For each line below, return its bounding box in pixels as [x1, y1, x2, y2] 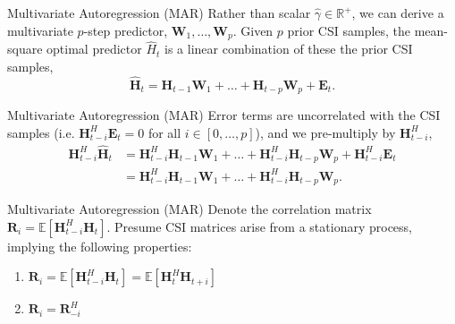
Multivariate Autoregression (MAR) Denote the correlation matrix [7, 200, 372, 217]
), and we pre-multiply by [255, 123, 396, 141]
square [7, 39, 43, 58]
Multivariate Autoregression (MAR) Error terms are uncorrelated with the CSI [7, 106, 441, 124]
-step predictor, [83, 21, 168, 39]
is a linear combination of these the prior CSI [164, 39, 413, 58]
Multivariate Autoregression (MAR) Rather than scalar [7, 4, 311, 21]
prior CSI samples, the [287, 21, 411, 39]
